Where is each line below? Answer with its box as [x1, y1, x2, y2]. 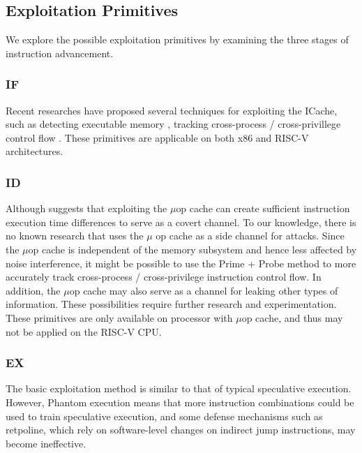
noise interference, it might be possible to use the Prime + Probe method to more [6, 255, 356, 270]
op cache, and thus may [241, 310, 343, 325]
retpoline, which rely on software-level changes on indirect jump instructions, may [6, 422, 356, 437]
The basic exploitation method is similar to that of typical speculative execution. [6, 381, 352, 396]
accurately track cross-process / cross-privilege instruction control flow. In [6, 269, 322, 284]
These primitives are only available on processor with [6, 310, 233, 325]
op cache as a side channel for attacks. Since [156, 228, 345, 243]
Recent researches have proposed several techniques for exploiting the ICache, [6, 103, 338, 117]
